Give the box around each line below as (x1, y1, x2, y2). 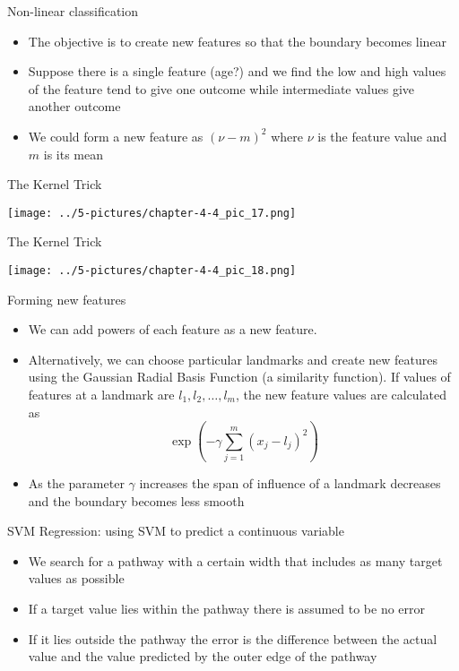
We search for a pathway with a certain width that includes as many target (28, 551, 443, 570)
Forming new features (7, 289, 126, 308)
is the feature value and (317, 126, 447, 145)
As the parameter (28, 473, 125, 492)
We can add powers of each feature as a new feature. (28, 320, 317, 339)
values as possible (28, 569, 125, 588)
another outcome (28, 97, 121, 116)
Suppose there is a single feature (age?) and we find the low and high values (28, 62, 446, 81)
